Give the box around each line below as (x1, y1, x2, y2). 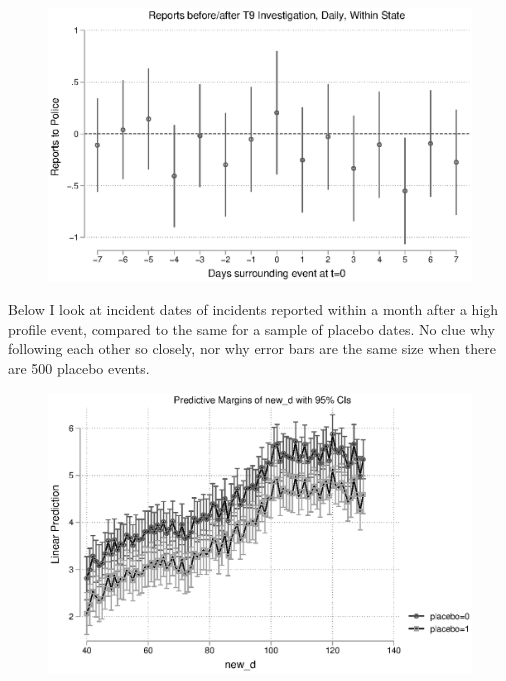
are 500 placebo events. (8, 358, 150, 379)
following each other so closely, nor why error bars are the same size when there (8, 338, 496, 359)
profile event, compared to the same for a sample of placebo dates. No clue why (8, 318, 495, 339)
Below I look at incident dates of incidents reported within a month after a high (8, 299, 499, 320)
